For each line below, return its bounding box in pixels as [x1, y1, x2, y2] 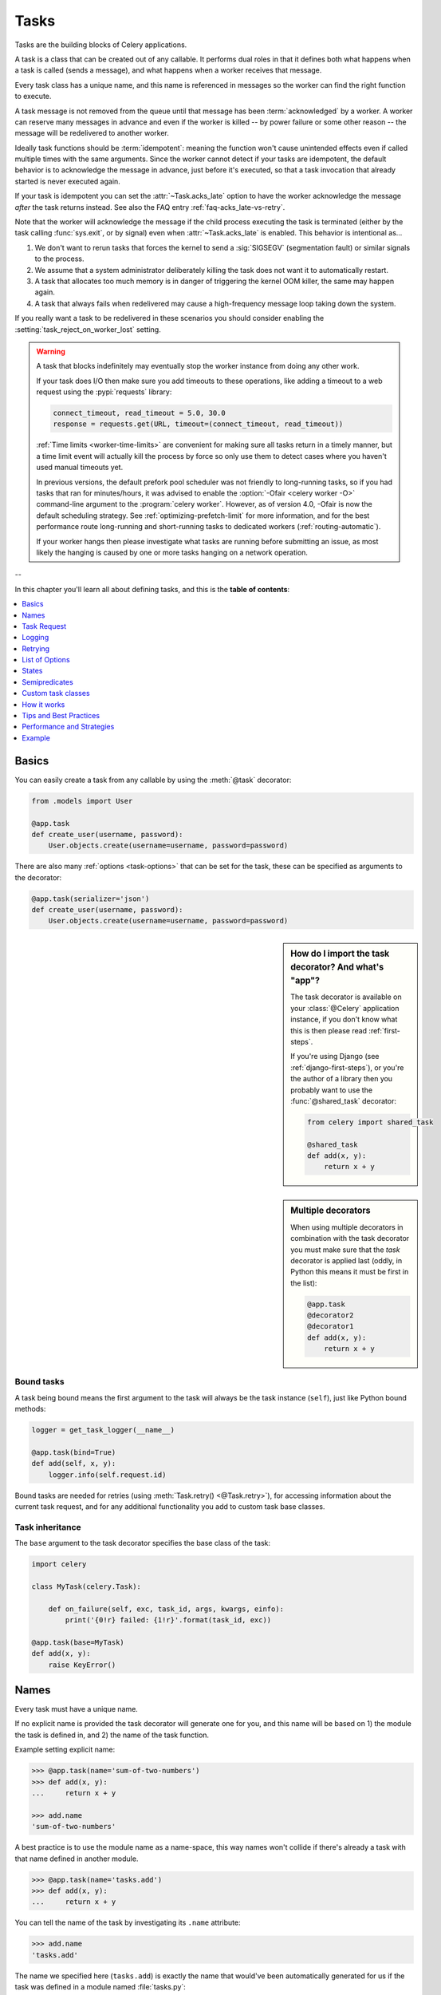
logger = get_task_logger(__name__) [31, 1425, 175, 1434]
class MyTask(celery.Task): [31, 1582, 141, 1591]
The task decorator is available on [290, 992, 402, 1001]
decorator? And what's [290, 962, 384, 973]
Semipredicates [22, 677, 73, 686]
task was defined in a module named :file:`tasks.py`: [14, 1982, 187, 1992]
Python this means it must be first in [290, 1267, 409, 1277]
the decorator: [14, 872, 62, 882]
